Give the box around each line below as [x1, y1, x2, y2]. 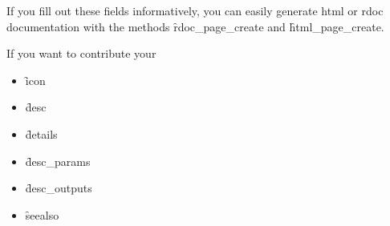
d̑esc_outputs [25, 180, 92, 196]
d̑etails [25, 125, 58, 142]
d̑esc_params [25, 152, 91, 169]
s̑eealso [25, 206, 59, 223]
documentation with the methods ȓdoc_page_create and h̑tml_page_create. [6, 18, 384, 34]
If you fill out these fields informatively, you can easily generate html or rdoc [6, 2, 384, 18]
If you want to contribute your [6, 45, 156, 62]
